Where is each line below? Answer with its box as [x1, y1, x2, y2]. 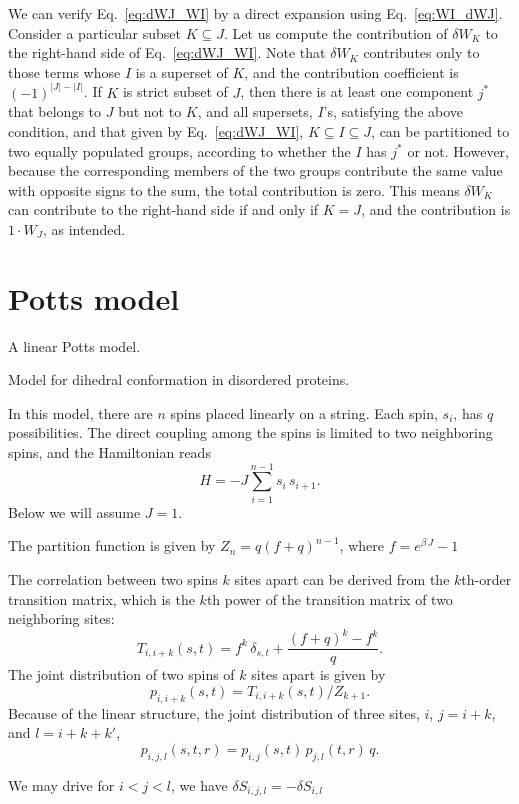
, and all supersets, [197, 101, 313, 122]
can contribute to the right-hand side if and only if [8, 199, 319, 220]
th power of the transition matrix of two [206, 588, 453, 609]
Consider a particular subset [8, 22, 182, 43]
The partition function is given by [8, 535, 216, 556]
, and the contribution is [361, 199, 511, 220]
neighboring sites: [8, 608, 115, 629]
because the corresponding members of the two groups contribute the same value [8, 160, 503, 181]
